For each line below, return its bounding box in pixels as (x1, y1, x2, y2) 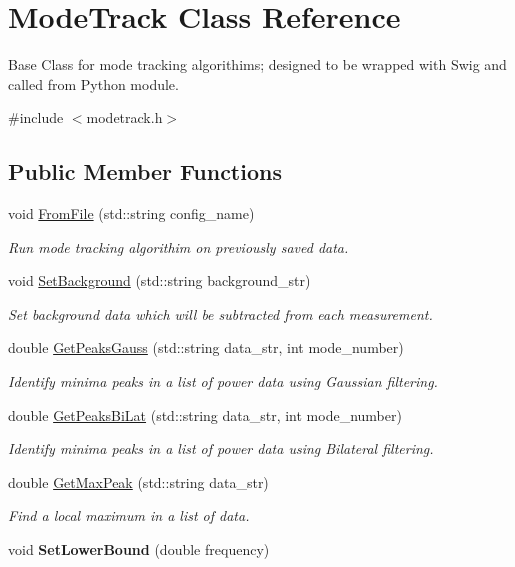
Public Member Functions (8, 156, 282, 187)
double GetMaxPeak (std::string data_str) (8, 471, 269, 492)
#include (8, 107, 64, 128)
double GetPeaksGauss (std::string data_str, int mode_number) (8, 337, 404, 358)
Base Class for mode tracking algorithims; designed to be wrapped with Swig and (8, 54, 507, 75)
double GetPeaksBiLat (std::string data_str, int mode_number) (8, 404, 402, 425)
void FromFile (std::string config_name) (8, 203, 255, 224)
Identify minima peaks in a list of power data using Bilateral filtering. (8, 438, 434, 459)
